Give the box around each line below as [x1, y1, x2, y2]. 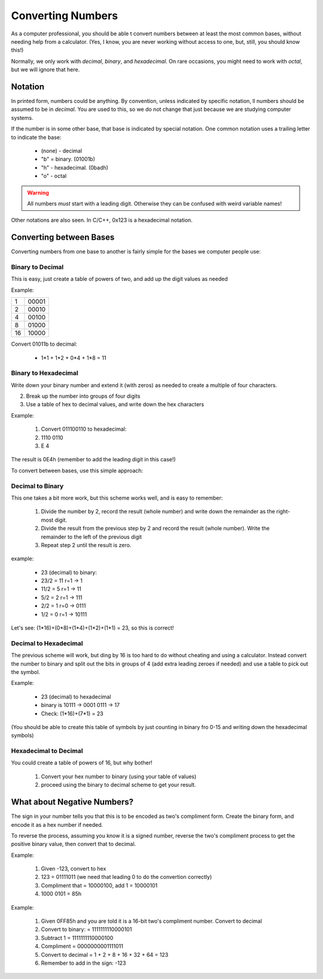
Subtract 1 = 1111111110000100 [41, 934, 114, 941]
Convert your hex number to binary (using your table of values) [41, 773, 197, 780]
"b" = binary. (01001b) [41, 156, 96, 163]
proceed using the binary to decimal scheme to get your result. [41, 781, 197, 788]
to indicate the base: [11, 134, 62, 141]
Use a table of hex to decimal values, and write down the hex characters [26, 401, 205, 408]
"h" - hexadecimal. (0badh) [41, 164, 109, 171]
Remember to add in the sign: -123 [41, 959, 126, 966]
